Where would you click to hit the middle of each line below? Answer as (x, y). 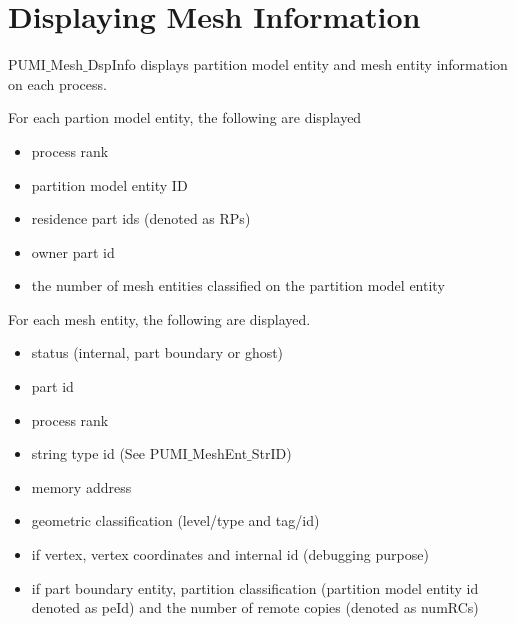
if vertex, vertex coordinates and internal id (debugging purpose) (230, 554)
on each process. (57, 83)
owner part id (73, 251)
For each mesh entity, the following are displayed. (159, 318)
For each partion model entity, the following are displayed (185, 117)
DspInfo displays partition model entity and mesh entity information (297, 64)
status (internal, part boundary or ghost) (157, 352)
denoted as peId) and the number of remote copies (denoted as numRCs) (255, 607)
